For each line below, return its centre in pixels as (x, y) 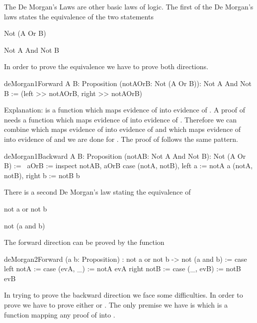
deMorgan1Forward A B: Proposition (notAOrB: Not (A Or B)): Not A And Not (128, 83)
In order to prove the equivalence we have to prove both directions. (106, 66)
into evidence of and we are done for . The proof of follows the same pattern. (121, 139)
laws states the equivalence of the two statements (79, 16)
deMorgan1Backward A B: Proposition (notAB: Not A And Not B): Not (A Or (125, 156)
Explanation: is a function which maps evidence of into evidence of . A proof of (125, 110)
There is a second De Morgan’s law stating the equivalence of (97, 192)
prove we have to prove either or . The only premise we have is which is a (116, 305)
